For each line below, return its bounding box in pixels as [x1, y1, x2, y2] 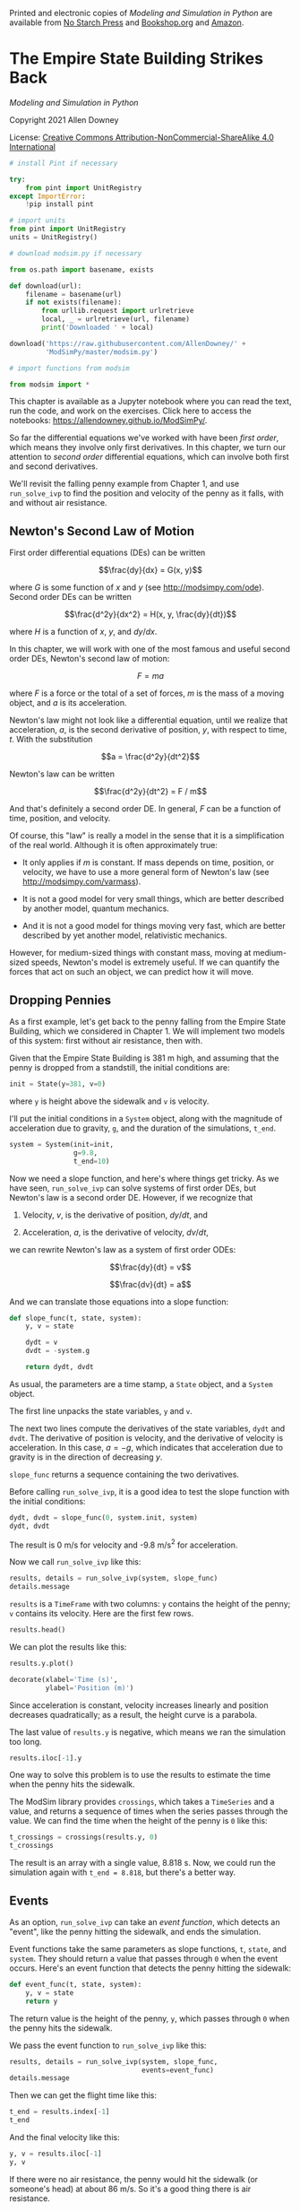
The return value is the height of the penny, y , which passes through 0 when [9, 2013, 290, 2024]
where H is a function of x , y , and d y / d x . [9, 627, 158, 637]
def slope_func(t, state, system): [9, 1314, 142, 1322]
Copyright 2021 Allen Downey [9, 114, 119, 125]
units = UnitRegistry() [9, 233, 99, 242]
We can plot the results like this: [9, 1641, 127, 1652]
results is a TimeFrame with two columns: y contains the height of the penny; [9, 1599, 291, 1609]
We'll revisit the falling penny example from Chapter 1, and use [9, 479, 240, 490]
